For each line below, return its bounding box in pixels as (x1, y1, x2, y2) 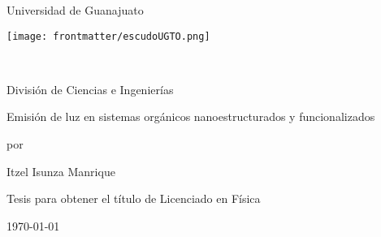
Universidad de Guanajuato (6, 2, 144, 18)
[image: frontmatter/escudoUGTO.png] (6, 30, 210, 42)
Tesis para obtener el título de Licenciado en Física (6, 190, 261, 207)
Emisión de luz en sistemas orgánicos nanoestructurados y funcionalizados (6, 108, 375, 125)
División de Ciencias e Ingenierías (6, 80, 174, 97)
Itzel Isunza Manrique (6, 162, 115, 179)
